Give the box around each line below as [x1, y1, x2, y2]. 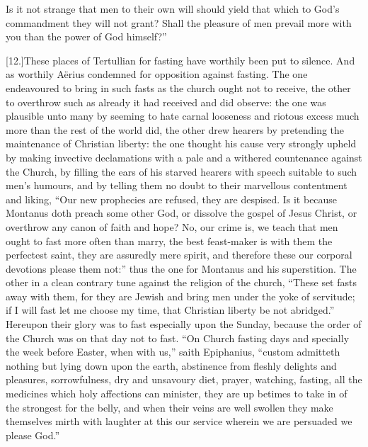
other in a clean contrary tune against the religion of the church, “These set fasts [6, 275, 357, 290]
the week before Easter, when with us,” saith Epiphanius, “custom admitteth [6, 344, 340, 359]
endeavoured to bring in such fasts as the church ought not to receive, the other [6, 80, 351, 95]
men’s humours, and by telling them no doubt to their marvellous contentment [6, 178, 347, 193]
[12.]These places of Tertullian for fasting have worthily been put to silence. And [6, 52, 355, 67]
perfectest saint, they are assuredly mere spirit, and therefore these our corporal [6, 247, 352, 262]
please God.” [6, 427, 60, 442]
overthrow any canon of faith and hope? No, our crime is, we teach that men [6, 219, 338, 234]
